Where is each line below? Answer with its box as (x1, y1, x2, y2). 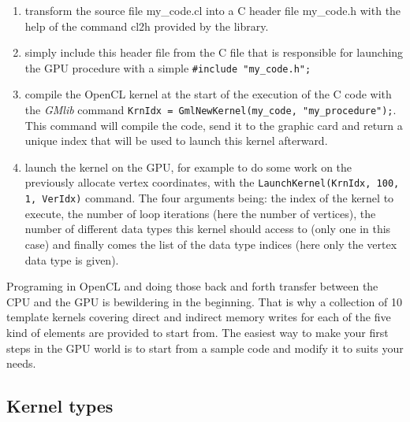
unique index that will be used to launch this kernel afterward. (24, 132, 328, 149)
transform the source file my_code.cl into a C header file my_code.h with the (24, 2, 401, 18)
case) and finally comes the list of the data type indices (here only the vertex (24, 235, 397, 252)
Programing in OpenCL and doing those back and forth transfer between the (6, 278, 378, 294)
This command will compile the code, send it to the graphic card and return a (24, 117, 403, 133)
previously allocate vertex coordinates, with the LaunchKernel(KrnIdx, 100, (24, 174, 400, 191)
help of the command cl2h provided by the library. (24, 17, 269, 34)
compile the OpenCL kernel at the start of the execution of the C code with (24, 86, 392, 102)
